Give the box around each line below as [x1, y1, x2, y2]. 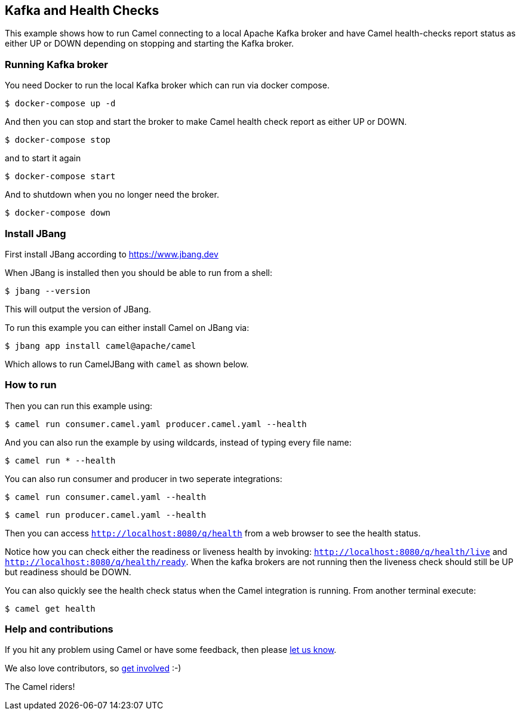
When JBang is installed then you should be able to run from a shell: [5, 267, 273, 278]
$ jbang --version [5, 286, 91, 296]
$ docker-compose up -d [5, 99, 116, 109]
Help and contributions [5, 623, 113, 636]
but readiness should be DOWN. [5, 566, 131, 577]
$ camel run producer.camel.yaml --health [5, 510, 207, 520]
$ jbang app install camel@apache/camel [5, 340, 196, 351]
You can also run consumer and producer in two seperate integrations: [5, 473, 282, 484]
